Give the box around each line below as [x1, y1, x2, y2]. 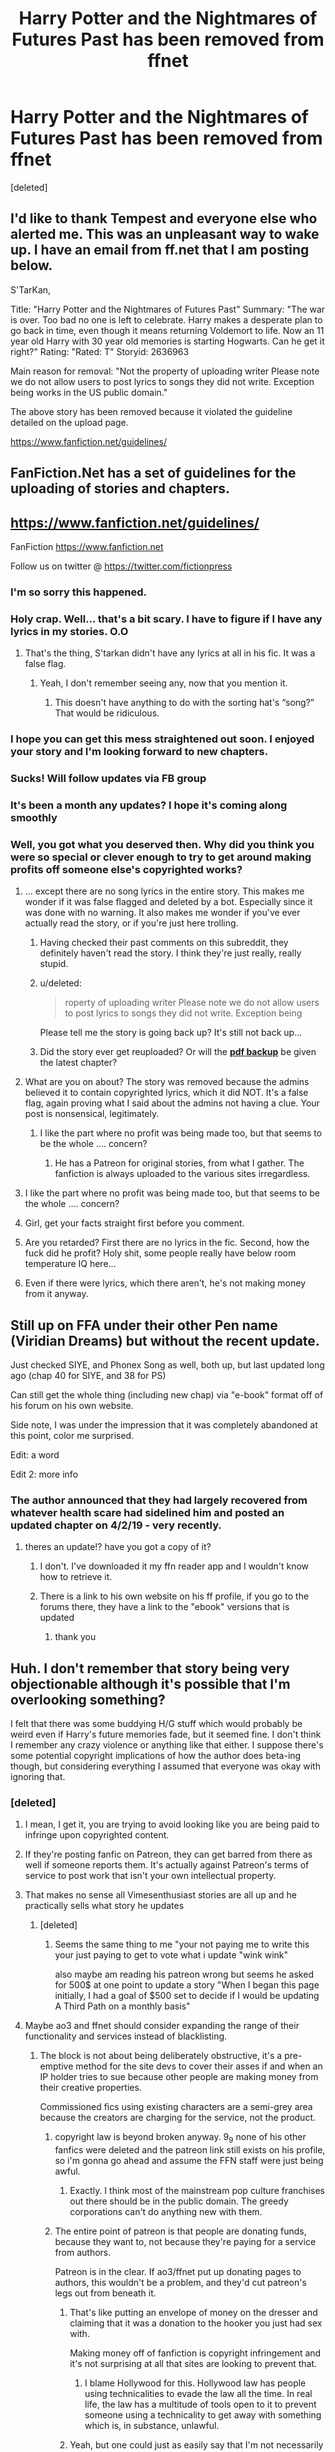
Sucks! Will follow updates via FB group [10, 772, 207, 786]
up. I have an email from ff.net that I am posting [10, 242, 310, 259]
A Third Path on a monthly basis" [54, 2000, 191, 2012]
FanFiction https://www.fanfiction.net [10, 540, 164, 552]
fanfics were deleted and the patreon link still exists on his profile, [54, 2144, 326, 2156]
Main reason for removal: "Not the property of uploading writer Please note [10, 365, 320, 377]
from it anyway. [24, 1288, 89, 1300]
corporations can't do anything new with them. [69, 2206, 263, 2218]
